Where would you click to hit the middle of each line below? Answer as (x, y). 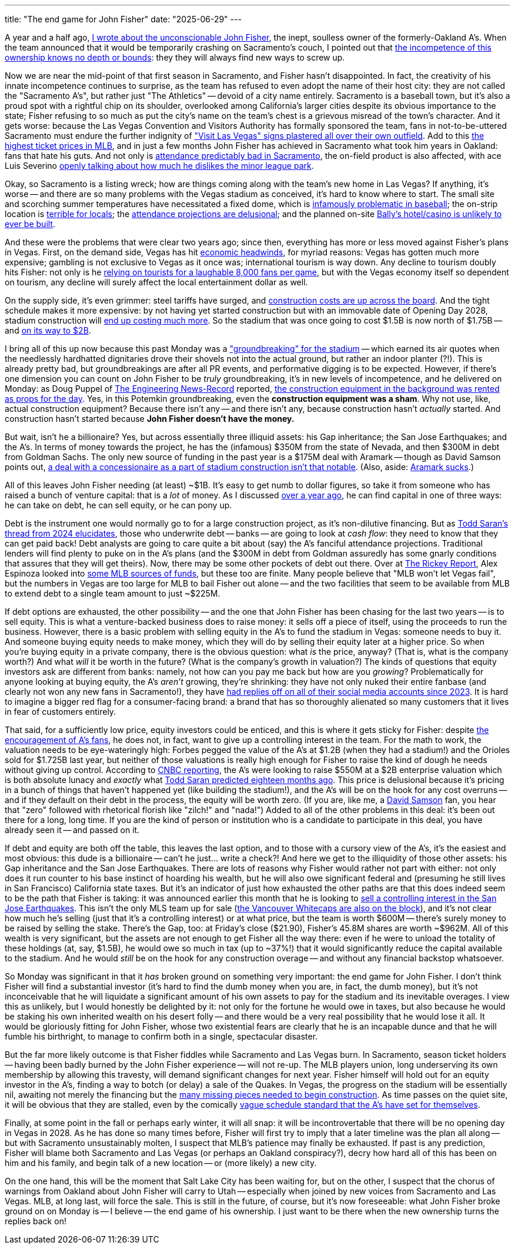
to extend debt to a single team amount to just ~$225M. (113, 593)
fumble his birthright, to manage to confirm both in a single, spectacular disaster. (161, 1036)
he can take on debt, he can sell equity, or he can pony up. (118, 505)
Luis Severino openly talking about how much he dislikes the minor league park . (159, 166)
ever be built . (30, 224)
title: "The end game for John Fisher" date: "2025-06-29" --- (123, 19)
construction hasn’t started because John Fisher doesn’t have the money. (150, 419)
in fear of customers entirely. (61, 712)
